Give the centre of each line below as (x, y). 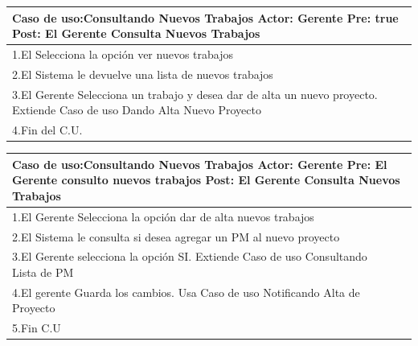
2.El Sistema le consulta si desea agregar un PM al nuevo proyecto (176, 236)
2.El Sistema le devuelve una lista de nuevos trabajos (143, 74)
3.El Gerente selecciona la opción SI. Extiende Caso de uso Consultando (190, 256)
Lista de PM (43, 272)
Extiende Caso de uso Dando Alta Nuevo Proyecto (137, 110)
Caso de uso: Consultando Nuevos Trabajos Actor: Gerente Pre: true (205, 17)
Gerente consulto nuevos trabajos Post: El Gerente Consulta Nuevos (206, 180)
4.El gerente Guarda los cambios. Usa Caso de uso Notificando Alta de (186, 292)
